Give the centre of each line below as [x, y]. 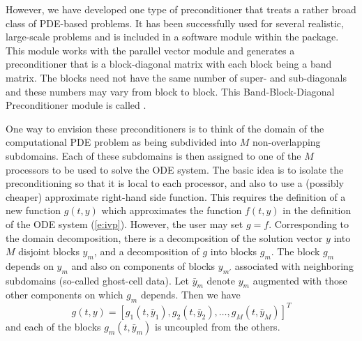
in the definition [317, 210]
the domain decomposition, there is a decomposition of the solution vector [164, 237]
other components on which [65, 295]
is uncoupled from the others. [218, 326]
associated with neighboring [294, 265]
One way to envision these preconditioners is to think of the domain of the [165, 128]
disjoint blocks [49, 251]
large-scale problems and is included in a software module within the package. [172, 37]
